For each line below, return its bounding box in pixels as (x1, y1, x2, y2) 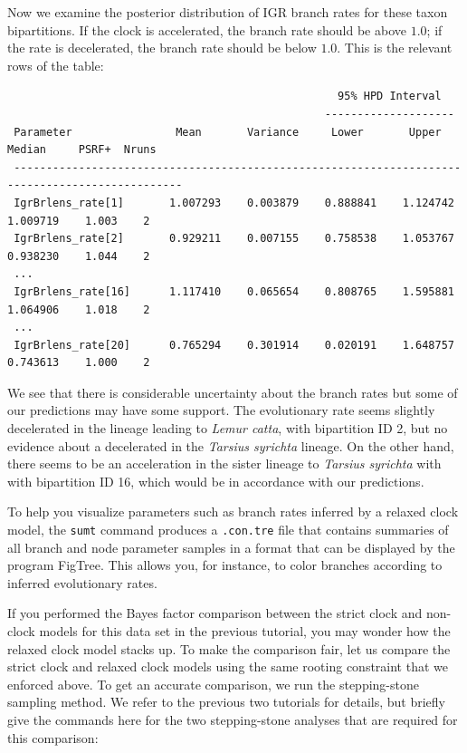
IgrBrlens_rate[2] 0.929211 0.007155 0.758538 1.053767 (14, 232, 454, 246)
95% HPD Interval (338, 90, 442, 103)
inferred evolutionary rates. (7, 573, 157, 592)
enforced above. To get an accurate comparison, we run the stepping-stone (7, 674, 419, 693)
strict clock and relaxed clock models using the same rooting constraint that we (7, 657, 449, 676)
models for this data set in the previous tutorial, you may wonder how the (39, 622, 451, 641)
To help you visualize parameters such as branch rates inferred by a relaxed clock (7, 502, 459, 521)
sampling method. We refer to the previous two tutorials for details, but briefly (7, 692, 445, 711)
